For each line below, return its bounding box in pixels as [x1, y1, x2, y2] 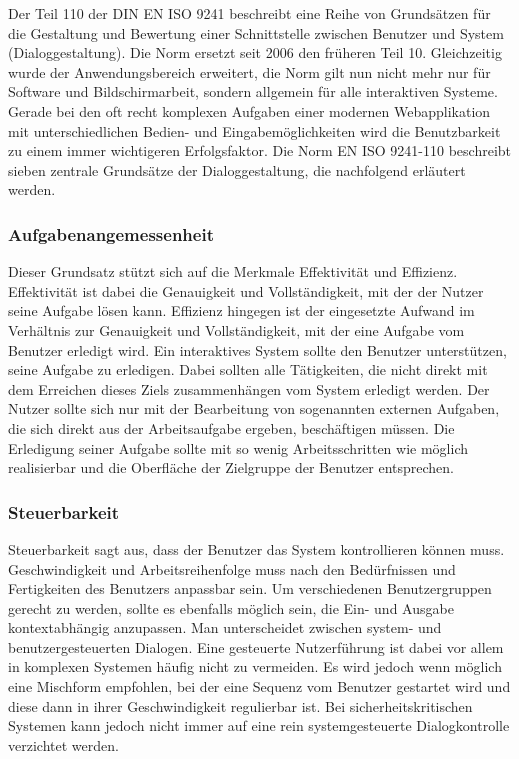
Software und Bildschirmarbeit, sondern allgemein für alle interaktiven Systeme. [8, 81, 498, 102]
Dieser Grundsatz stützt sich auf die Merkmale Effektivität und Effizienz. [8, 261, 458, 282]
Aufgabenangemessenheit [8, 221, 214, 246]
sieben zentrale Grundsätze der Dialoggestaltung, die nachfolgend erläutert [8, 159, 466, 180]
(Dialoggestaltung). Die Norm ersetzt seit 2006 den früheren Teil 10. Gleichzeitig [8, 42, 502, 63]
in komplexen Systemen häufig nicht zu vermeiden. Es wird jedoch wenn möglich [8, 656, 502, 677]
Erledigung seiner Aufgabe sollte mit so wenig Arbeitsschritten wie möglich [8, 437, 468, 458]
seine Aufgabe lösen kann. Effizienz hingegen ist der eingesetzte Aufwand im [8, 300, 475, 321]
